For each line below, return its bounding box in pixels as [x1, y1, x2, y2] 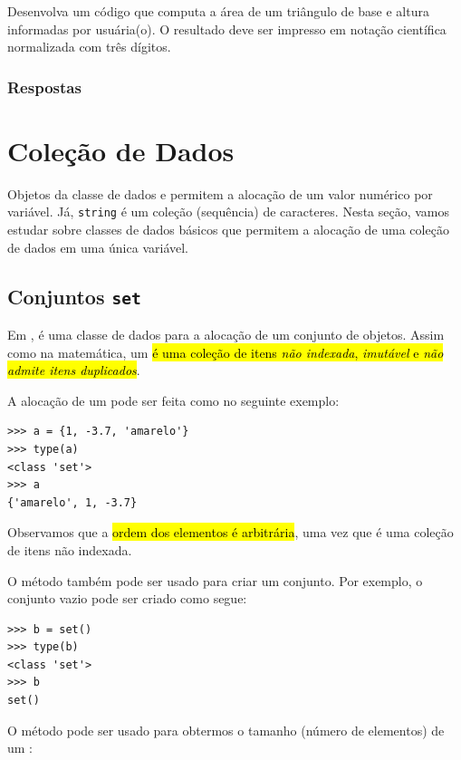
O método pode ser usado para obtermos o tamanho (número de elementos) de [7, 720, 445, 739]
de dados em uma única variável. [7, 237, 188, 256]
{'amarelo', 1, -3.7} [7, 495, 138, 509]
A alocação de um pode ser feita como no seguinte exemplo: [7, 390, 340, 409]
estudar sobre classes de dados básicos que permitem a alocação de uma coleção [7, 220, 449, 238]
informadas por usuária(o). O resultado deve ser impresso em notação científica [7, 19, 447, 38]
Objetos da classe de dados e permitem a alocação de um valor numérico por [7, 184, 433, 203]
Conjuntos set [7, 282, 141, 310]
